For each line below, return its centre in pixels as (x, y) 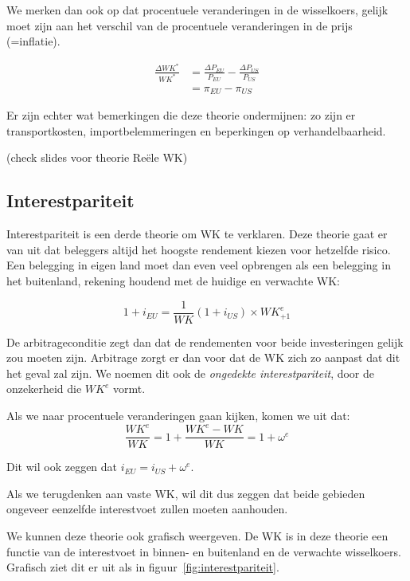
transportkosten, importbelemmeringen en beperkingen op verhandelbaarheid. (196, 130)
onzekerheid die (44, 389)
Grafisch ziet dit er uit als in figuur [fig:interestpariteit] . (143, 567)
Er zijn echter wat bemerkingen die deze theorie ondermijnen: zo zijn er (181, 115)
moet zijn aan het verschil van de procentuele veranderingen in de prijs (180, 25)
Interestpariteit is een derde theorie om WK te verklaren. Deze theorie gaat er (197, 234)
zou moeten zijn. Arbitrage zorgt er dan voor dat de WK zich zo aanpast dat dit (203, 357)
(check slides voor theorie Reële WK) (97, 157)
